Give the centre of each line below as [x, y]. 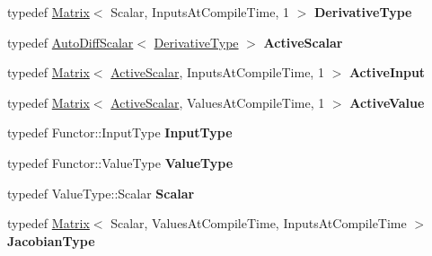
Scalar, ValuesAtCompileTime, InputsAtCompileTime [259, 223]
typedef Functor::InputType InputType [120, 132]
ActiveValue [387, 102]
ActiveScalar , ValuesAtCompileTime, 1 [218, 102]
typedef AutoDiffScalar [71, 42]
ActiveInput [387, 72]
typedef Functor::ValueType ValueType [120, 162]
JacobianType [51, 240]
